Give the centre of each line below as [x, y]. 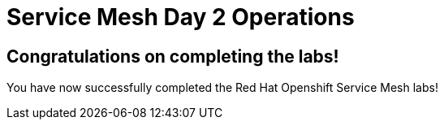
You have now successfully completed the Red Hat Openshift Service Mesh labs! [222, 88]
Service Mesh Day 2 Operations [181, 17]
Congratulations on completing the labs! [173, 56]
